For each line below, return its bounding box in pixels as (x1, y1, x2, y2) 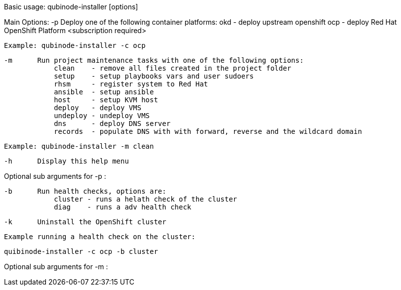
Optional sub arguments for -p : (4, 172, 106, 180)
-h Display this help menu (4, 157, 129, 165)
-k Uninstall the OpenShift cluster (4, 218, 166, 226)
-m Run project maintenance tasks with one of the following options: (4, 56, 304, 64)
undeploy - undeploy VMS (54, 112, 150, 120)
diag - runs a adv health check (54, 203, 192, 211)
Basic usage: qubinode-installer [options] (4, 2, 138, 11)
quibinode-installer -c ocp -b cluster (4, 248, 158, 255)
